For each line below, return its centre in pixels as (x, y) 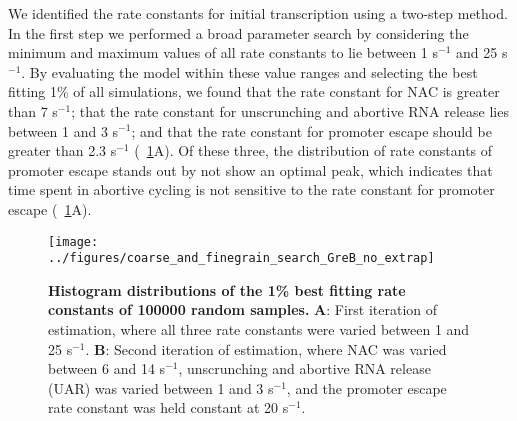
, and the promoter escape (366, 387)
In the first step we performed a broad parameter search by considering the (238, 32)
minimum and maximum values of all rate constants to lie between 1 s (223, 52)
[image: (73, 241)
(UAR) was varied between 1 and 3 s (161, 387)
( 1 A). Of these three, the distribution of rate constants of (313, 150)
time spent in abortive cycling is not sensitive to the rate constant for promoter (251, 189)
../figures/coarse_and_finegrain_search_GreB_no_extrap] (241, 258)
